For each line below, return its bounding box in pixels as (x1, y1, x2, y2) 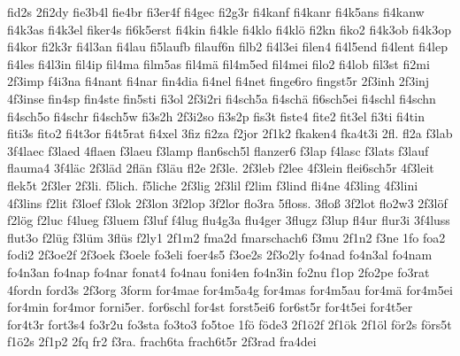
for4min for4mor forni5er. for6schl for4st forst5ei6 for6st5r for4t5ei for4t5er (7, 298, 413, 316)
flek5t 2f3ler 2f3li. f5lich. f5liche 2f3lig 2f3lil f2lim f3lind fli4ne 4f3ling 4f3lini (7, 175, 418, 194)
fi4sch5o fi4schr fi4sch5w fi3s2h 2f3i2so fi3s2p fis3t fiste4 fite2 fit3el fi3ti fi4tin (7, 106, 425, 125)
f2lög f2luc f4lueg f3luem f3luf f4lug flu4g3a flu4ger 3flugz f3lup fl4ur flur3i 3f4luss (7, 211, 450, 229)
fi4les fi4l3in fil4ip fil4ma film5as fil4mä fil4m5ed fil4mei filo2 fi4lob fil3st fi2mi (7, 54, 430, 73)
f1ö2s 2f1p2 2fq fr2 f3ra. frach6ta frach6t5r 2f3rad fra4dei (7, 332, 317, 351)
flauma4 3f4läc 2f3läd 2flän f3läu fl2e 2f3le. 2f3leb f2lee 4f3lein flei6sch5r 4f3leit (7, 159, 434, 177)
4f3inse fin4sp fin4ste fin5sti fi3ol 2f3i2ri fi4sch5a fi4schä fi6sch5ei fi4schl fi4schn (7, 89, 436, 107)
